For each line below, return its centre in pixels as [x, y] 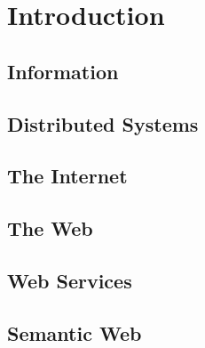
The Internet [67, 176]
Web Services [70, 280]
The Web [50, 228]
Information [63, 71]
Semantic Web [75, 332]
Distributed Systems [103, 123]
